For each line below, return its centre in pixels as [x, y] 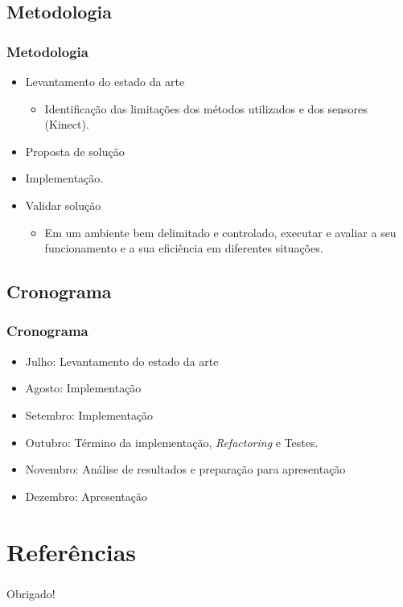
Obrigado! [31, 593]
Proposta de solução [75, 151]
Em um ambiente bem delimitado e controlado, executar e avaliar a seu [220, 232]
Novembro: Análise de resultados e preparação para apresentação [185, 469]
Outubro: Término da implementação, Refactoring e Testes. [172, 442]
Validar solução [63, 205]
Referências [72, 551]
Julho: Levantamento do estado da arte [122, 361]
